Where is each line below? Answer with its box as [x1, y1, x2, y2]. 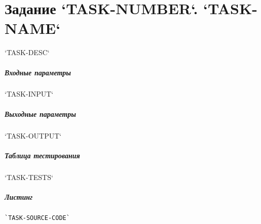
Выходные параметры [5, 108, 76, 119]
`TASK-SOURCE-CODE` [5, 214, 70, 221]
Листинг [5, 191, 33, 202]
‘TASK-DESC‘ [5, 47, 50, 58]
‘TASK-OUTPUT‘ [5, 130, 62, 141]
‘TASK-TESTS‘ [5, 171, 53, 182]
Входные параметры [5, 67, 71, 77]
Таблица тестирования [5, 150, 80, 160]
